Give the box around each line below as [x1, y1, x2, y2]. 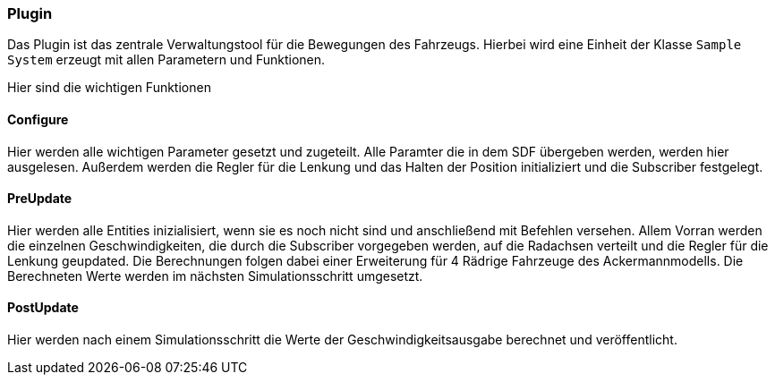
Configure [7, 111, 69, 127]
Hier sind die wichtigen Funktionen [7, 80, 211, 96]
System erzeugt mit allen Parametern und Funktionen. [7, 52, 326, 68]
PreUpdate [7, 191, 72, 207]
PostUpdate [7, 300, 79, 316]
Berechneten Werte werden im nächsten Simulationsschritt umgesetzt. [7, 267, 423, 284]
